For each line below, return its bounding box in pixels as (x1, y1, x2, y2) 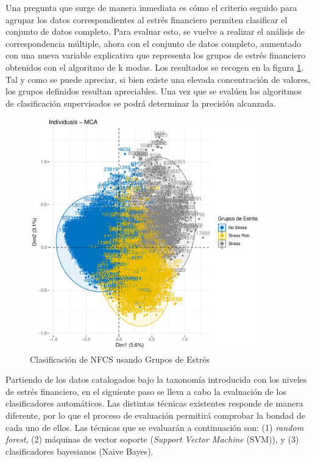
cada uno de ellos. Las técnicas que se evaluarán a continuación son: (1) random (5, 421, 304, 433)
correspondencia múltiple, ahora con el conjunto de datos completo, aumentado (5, 37, 302, 49)
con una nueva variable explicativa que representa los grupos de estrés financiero (5, 49, 306, 62)
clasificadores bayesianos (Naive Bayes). (5, 444, 154, 457)
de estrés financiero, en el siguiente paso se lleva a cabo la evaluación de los (5, 385, 286, 397)
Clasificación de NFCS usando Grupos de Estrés (30, 352, 210, 365)
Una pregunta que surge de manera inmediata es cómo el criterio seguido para (5, 1, 297, 13)
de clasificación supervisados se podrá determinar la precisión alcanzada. (5, 96, 276, 109)
